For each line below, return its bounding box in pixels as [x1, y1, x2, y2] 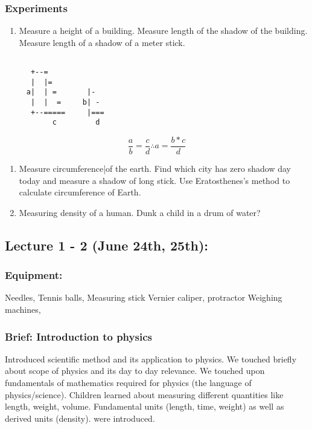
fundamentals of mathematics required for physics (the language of [5, 376, 252, 389]
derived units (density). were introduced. [5, 411, 155, 424]
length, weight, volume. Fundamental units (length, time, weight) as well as [5, 400, 284, 413]
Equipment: [5, 267, 63, 283]
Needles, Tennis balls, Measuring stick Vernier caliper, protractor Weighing [5, 291, 282, 304]
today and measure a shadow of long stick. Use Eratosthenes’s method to [19, 174, 290, 186]
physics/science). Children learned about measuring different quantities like [5, 388, 284, 401]
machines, [5, 303, 41, 316]
